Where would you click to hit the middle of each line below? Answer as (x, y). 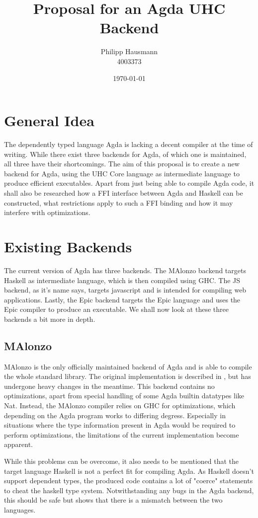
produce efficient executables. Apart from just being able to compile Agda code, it (129, 183)
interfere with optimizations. (47, 212)
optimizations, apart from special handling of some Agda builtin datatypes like (124, 396)
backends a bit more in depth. (50, 319)
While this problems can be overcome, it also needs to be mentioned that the (122, 461)
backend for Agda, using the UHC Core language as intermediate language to (122, 173)
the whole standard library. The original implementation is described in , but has (128, 376)
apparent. (19, 444)
